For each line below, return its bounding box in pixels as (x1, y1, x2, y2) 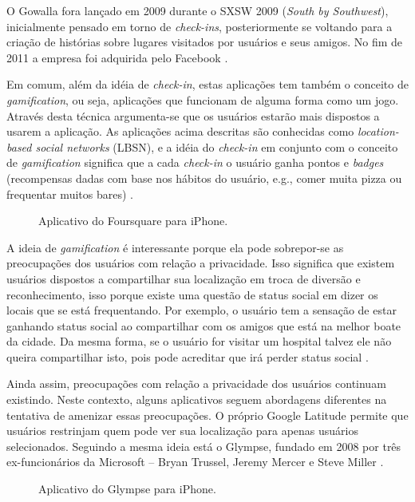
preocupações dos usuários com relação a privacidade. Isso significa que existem (6, 255, 395, 271)
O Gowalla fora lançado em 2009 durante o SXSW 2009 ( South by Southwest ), (6, 2, 389, 18)
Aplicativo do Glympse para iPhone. (38, 480, 216, 497)
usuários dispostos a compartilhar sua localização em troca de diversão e (6, 270, 361, 287)
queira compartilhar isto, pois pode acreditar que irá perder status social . (6, 348, 369, 365)
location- (357, 123, 399, 140)
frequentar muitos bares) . (6, 185, 133, 202)
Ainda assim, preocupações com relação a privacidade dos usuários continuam (6, 375, 386, 392)
